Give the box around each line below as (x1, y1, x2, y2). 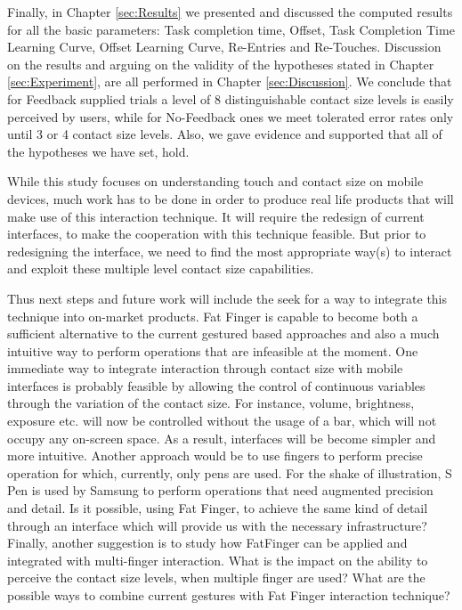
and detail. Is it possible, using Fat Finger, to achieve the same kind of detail (7, 499, 428, 517)
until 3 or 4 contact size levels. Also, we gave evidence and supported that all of (7, 125, 442, 143)
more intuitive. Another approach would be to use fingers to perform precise (7, 446, 423, 465)
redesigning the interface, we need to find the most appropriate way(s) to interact (7, 241, 452, 260)
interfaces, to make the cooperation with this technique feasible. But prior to (7, 224, 426, 243)
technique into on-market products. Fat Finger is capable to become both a (7, 306, 418, 325)
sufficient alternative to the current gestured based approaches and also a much (7, 324, 440, 343)
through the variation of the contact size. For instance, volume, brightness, (7, 394, 415, 412)
